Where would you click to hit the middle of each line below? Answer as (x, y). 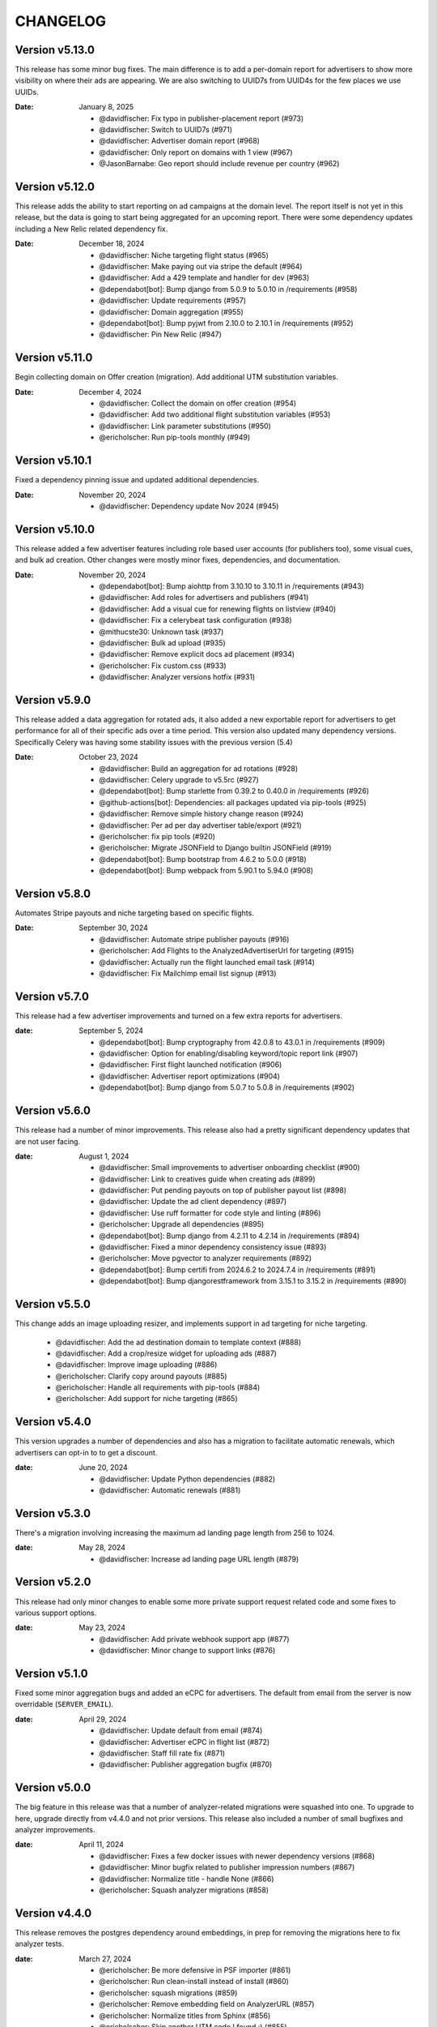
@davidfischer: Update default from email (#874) (181, 1730)
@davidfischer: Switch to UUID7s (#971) (165, 130)
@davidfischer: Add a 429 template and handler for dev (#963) (204, 278)
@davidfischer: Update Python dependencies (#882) (187, 1479)
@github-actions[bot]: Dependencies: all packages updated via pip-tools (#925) (233, 802)
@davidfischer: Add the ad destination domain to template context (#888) (178, 1342)
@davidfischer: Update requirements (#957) (173, 301)
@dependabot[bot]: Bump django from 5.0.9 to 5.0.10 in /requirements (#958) (228, 289)
